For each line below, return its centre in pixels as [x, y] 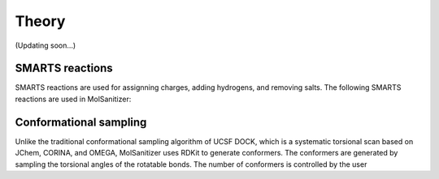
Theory [40, 21]
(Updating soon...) [46, 45]
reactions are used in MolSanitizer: [73, 99]
